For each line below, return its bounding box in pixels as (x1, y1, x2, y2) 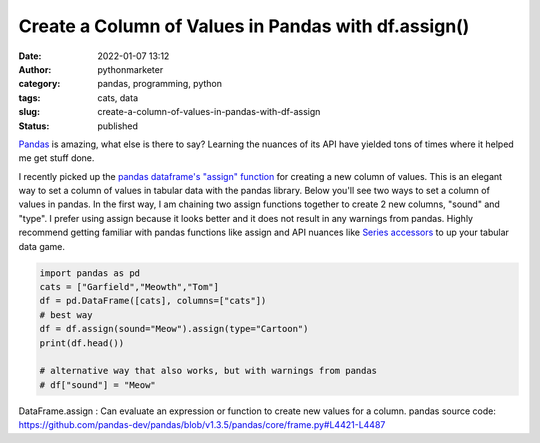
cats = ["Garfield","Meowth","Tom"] (39, 281, 220, 292)
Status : (18, 120, 50, 132)
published (97, 120, 139, 132)
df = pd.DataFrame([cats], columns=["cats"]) (39, 295, 267, 307)
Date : (18, 50, 42, 62)
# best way (39, 309, 93, 320)
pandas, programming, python (97, 78, 223, 90)
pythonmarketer (97, 63, 164, 75)
